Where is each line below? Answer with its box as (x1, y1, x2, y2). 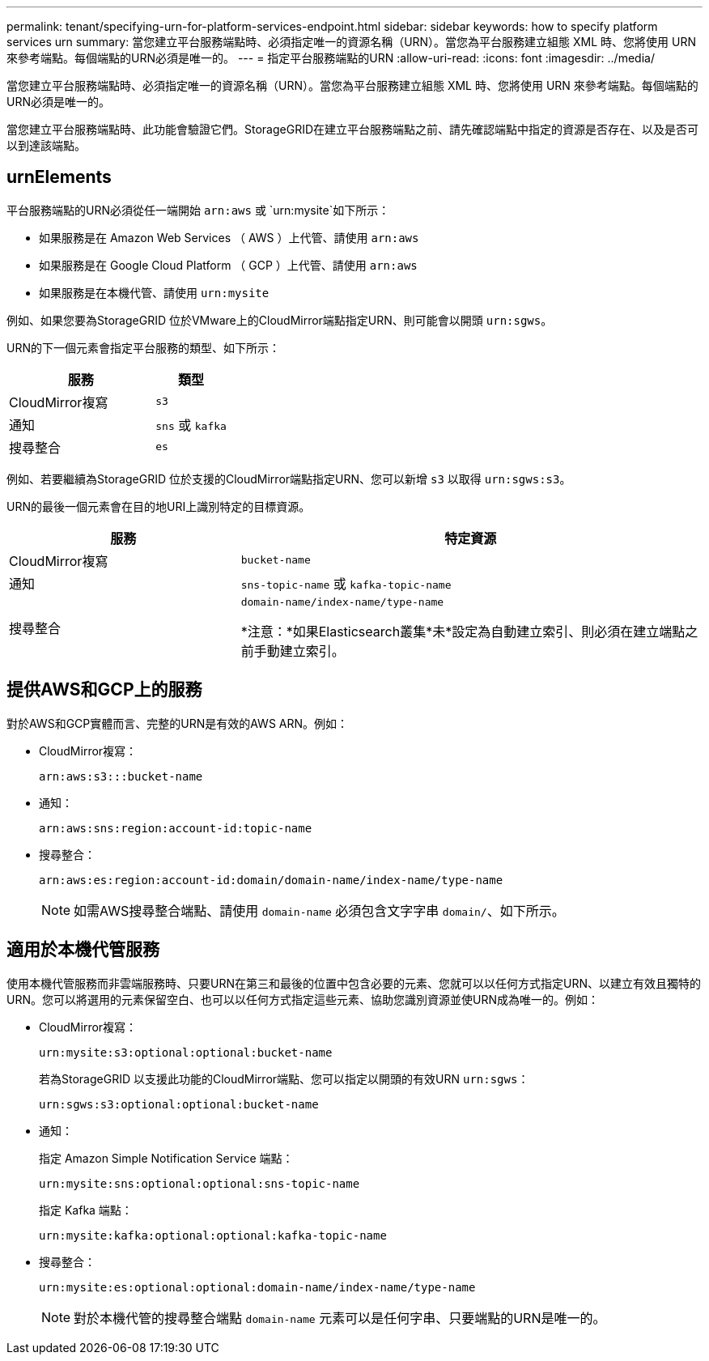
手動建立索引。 (253, 642, 345, 659)
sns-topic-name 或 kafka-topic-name (240, 575, 452, 592)
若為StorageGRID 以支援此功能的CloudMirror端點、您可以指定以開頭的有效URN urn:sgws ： (39, 1071, 529, 1086)
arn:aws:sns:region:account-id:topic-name (39, 821, 312, 835)
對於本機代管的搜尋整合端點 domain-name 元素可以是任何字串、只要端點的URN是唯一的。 (74, 1309, 606, 1326)
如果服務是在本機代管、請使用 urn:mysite (39, 285, 270, 300)
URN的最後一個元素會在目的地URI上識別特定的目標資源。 (6, 499, 311, 513)
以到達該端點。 (6, 138, 86, 152)
